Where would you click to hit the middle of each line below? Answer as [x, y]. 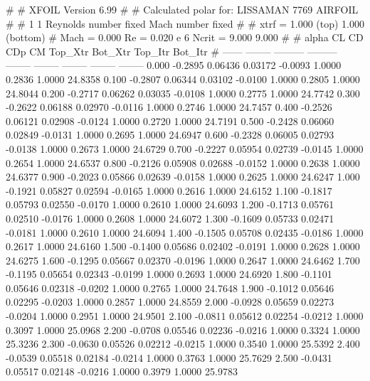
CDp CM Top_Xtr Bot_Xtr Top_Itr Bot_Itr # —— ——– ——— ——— [171, 51]
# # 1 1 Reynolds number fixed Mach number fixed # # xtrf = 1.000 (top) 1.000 [185, 23]
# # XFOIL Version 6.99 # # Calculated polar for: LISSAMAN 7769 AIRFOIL [182, 9]
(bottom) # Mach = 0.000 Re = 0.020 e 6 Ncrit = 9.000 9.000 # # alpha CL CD [185, 37]
